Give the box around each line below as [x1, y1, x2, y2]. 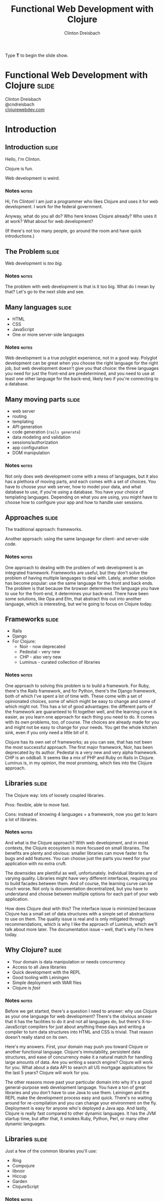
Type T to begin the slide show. [5, 52, 69, 58]
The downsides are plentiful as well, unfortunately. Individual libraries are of [5, 870, 158, 876]
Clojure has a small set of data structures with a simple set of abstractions [5, 911, 155, 916]
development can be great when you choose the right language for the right [5, 360, 158, 366]
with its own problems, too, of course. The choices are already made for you [5, 719, 159, 725]
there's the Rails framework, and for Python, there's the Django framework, [5, 688, 157, 694]
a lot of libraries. [5, 817, 38, 822]
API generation [12, 424, 43, 430]
